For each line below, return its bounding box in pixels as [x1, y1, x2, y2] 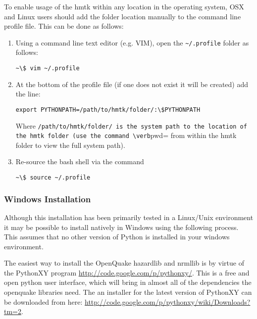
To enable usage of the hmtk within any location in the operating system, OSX [4, 1, 244, 11]
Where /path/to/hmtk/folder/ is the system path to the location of [15, 120, 247, 131]
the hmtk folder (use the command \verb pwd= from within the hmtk [15, 130, 237, 140]
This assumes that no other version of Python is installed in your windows [4, 231, 230, 242]
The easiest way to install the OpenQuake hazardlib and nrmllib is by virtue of [4, 258, 245, 268]
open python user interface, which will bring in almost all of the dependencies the [4, 277, 252, 287]
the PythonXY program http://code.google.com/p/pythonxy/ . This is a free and [4, 267, 250, 277]
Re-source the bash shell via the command [15, 156, 144, 167]
